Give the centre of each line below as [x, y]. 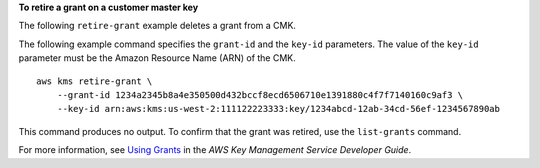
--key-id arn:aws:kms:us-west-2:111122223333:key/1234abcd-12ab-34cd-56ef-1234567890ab [278, 109]
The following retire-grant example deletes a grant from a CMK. [157, 26]
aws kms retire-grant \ [94, 81]
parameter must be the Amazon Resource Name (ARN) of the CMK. [157, 58]
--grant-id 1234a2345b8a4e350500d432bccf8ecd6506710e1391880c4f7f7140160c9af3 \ [260, 94]
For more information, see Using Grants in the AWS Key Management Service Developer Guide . [215, 150]
